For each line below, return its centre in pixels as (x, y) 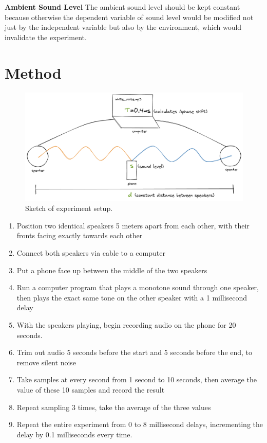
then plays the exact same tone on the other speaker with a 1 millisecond (132, 297)
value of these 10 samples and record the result (91, 389)
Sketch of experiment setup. (69, 208)
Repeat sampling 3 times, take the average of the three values (114, 407)
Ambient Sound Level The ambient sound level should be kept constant (122, 7)
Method (33, 72)
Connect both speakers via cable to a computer (91, 253)
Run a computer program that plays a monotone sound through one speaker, (138, 287)
